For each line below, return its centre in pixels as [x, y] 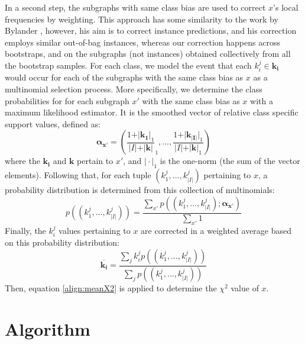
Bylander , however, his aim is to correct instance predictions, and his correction [151, 30]
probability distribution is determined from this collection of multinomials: [140, 190]
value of [245, 288]
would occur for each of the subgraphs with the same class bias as [124, 77]
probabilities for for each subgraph [67, 100]
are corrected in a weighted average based [216, 230]
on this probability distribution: [62, 242]
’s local [286, 7]
